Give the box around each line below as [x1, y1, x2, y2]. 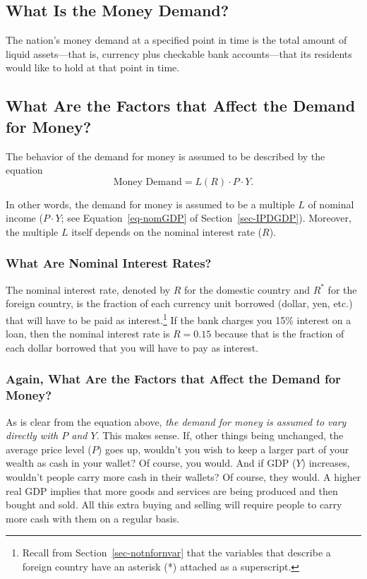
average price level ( [6, 441, 92, 456]
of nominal [308, 196, 354, 211]
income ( [6, 210, 43, 225]
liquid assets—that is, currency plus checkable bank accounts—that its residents [6, 46, 352, 61]
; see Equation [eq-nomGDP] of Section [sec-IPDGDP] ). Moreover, [61, 210, 351, 225]
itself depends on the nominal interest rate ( [71, 224, 262, 239]
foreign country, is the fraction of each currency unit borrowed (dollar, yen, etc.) [6, 296, 353, 311]
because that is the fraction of [214, 326, 344, 341]
